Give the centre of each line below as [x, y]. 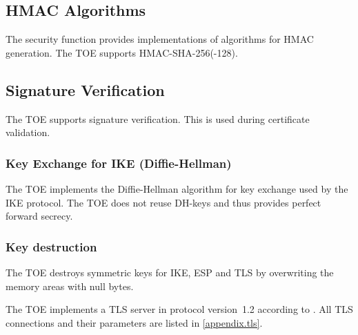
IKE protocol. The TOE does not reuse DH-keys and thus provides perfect [163, 202]
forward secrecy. [39, 216]
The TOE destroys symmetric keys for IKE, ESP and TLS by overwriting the [170, 272]
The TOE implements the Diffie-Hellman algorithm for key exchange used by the [177, 189]
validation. [28, 132]
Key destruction [51, 246]
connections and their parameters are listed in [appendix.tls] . [134, 322]
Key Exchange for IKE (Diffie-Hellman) [119, 163]
